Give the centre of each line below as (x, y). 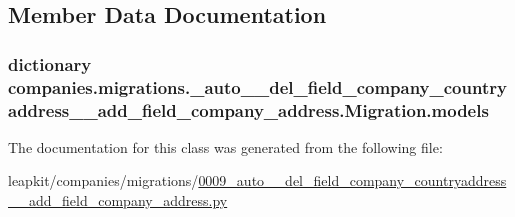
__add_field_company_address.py (118, 200)
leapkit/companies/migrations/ (103, 180)
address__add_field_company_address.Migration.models (248, 109)
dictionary (50, 63)
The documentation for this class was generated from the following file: (225, 146)
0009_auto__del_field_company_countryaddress (352, 180)
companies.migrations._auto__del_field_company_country (257, 86)
